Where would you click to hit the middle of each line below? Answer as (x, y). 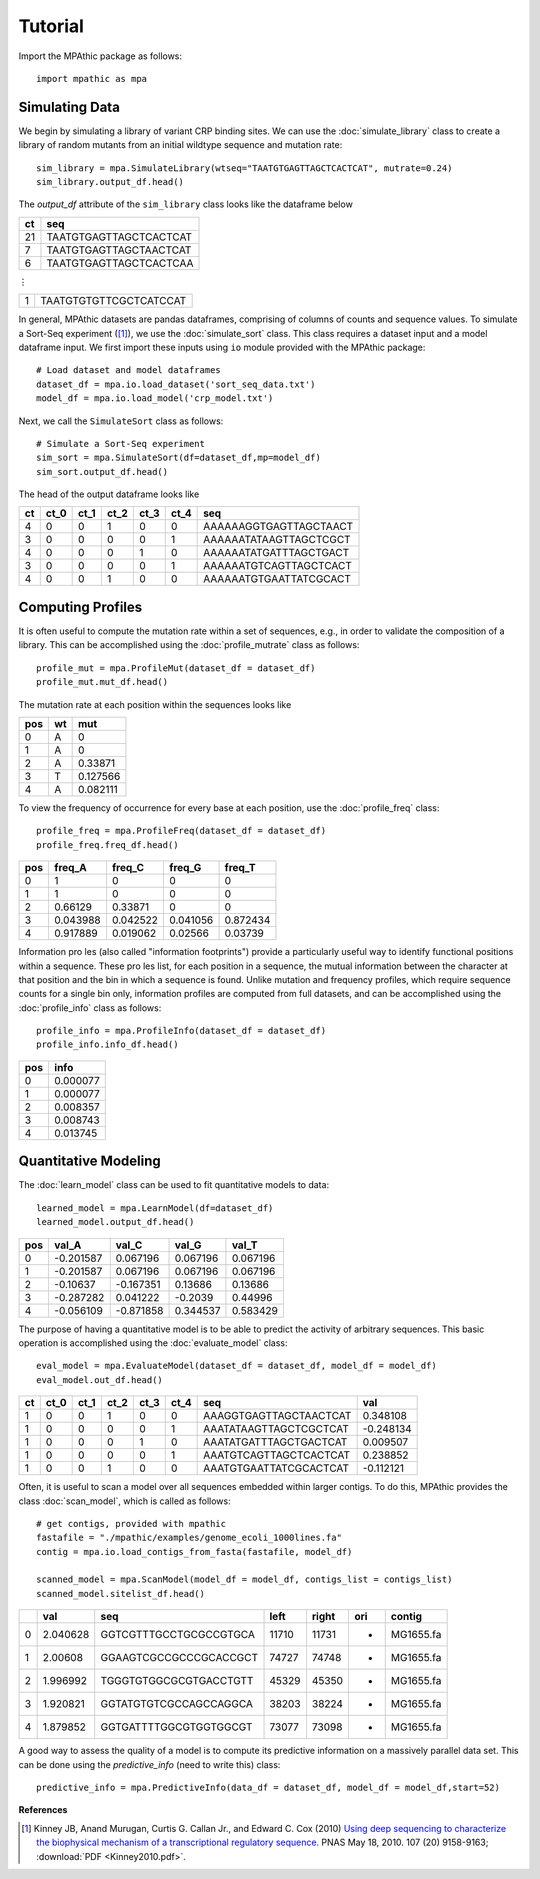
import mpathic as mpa (92, 78)
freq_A (70, 868)
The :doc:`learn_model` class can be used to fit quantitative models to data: (174, 1185)
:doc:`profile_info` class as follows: (90, 1007)
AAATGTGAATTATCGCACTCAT (276, 1468)
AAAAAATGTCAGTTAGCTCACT (277, 566)
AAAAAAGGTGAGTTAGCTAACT (278, 527)
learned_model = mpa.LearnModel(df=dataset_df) (155, 1208)
